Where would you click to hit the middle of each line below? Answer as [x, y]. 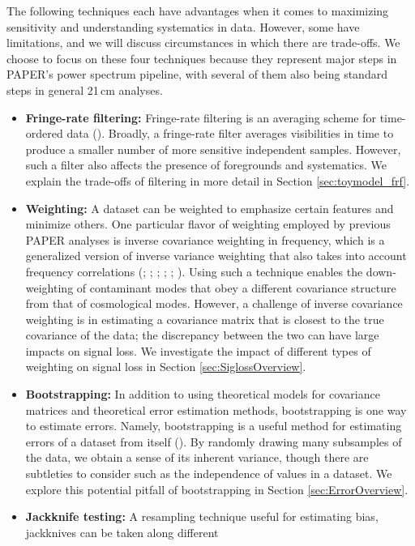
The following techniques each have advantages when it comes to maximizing [198, 11]
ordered [44, 133]
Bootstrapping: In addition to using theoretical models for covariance [203, 394]
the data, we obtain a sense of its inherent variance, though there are [197, 457]
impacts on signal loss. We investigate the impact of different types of [198, 350]
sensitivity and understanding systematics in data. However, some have [183, 26]
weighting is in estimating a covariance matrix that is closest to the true [205, 319]
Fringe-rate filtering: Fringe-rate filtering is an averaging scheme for [201, 117]
